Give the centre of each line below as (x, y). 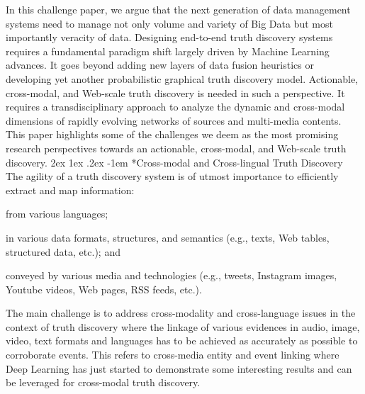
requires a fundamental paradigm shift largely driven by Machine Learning (168, 51)
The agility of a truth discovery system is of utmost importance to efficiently (172, 176)
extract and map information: (70, 190)
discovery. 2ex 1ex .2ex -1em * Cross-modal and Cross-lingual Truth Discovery (174, 162)
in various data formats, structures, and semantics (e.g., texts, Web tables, (168, 237)
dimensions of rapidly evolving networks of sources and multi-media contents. (174, 120)
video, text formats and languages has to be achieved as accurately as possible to (182, 340)
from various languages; (57, 214)
